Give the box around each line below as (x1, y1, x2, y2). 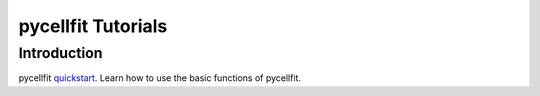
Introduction (18, 44, 103, 62)
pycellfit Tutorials (18, 15, 168, 37)
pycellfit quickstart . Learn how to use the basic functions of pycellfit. (18, 72, 302, 84)
